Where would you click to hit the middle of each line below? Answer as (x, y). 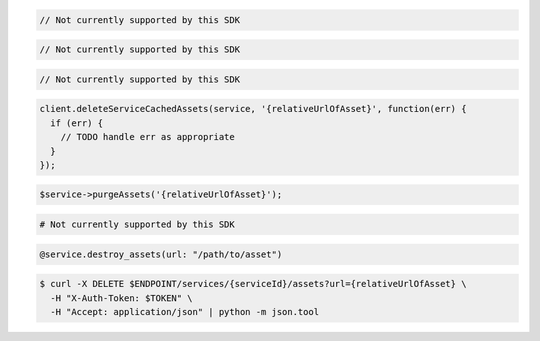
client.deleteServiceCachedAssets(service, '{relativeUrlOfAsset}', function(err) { (253, 109)
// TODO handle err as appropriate (147, 137)
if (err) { (77, 123)
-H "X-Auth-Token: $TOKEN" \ (122, 298)
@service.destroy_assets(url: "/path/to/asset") (161, 254)
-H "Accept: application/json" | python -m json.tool (185, 311)
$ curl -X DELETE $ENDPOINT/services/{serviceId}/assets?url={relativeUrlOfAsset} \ (253, 284)
